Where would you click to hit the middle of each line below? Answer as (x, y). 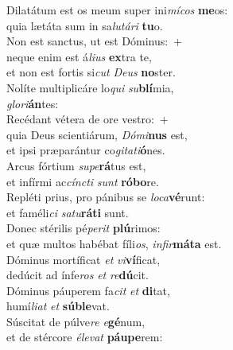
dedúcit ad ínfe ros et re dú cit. (78, 275)
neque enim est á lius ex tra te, (79, 56)
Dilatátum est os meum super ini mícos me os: (117, 10)
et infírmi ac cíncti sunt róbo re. (83, 181)
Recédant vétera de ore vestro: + (87, 119)
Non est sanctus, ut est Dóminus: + (95, 41)
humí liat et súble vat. (58, 306)
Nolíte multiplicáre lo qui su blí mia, (90, 87)
